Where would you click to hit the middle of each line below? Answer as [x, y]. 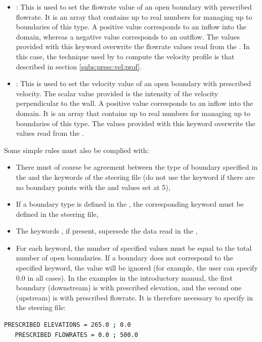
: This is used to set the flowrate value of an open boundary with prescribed [134, 7]
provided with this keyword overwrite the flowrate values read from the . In [133, 46]
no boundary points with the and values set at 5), [93, 187]
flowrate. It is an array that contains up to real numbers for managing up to [134, 16]
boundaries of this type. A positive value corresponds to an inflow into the [131, 27]
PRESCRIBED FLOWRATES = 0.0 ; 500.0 [76, 335]
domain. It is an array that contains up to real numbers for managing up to [133, 113]
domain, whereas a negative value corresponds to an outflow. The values [128, 36]
